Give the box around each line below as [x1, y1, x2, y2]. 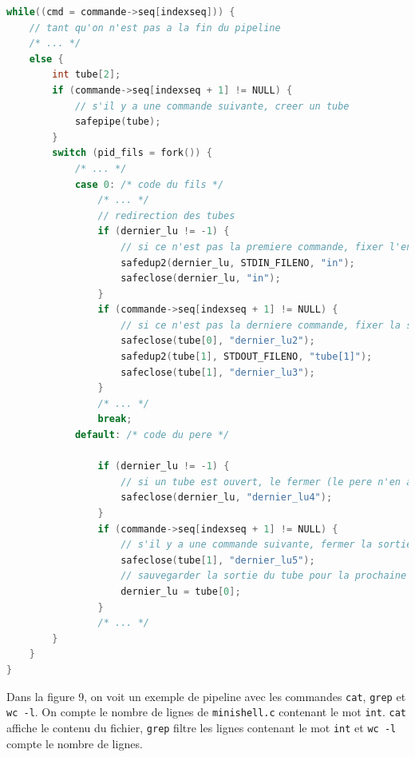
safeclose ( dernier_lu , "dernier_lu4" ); [121, 492, 333, 504]
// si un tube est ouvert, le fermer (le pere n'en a [121, 476, 413, 488]
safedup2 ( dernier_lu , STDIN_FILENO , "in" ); [121, 257, 355, 269]
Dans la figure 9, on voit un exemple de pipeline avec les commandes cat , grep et [6, 687, 406, 704]
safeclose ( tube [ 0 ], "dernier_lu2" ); [121, 335, 315, 347]
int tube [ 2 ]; [52, 69, 121, 81]
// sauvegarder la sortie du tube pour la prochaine [121, 570, 407, 582]
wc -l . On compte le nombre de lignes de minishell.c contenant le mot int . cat [6, 703, 406, 720]
